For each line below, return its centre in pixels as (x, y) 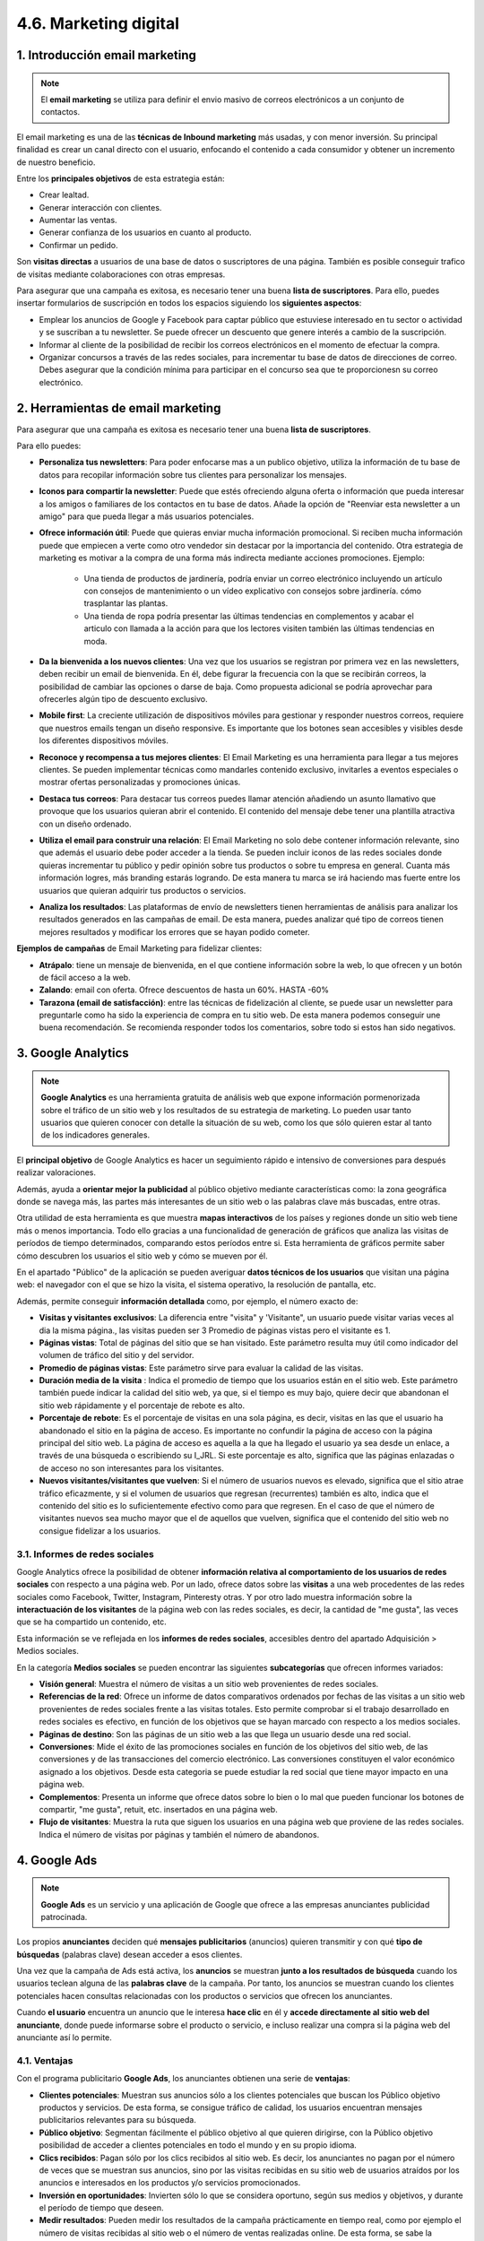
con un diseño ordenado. (85, 824)
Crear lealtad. (64, 195)
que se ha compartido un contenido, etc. (92, 1622)
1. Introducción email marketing (107, 55)
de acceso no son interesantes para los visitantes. (131, 1468)
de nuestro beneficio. (56, 162)
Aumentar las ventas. (78, 221)
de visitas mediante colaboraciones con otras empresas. (121, 274)
